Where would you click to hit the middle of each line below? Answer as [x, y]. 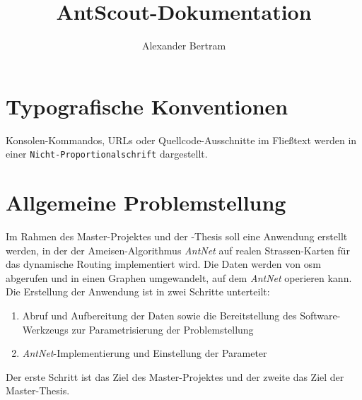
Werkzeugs [45, 329]
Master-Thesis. [38, 390]
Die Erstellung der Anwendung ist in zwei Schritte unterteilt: [138, 292]
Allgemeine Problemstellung [146, 202]
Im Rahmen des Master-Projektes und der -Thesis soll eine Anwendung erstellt [177, 236]
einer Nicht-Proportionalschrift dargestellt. [107, 154]
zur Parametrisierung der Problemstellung [163, 329]
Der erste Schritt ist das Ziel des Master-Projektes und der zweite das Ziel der [175, 376]
